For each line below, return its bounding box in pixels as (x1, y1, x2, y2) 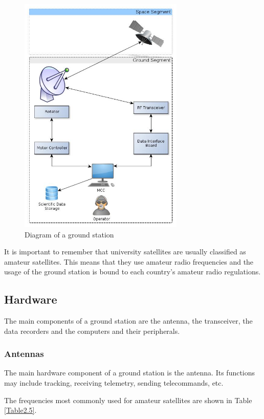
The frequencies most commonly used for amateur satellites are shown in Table (4, 394, 252, 405)
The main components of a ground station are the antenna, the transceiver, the (4, 315, 253, 326)
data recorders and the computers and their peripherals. (4, 325, 180, 336)
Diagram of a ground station (25, 229, 114, 240)
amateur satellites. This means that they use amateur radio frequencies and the (4, 256, 254, 267)
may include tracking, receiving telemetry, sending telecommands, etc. (4, 377, 224, 388)
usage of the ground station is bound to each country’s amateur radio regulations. (4, 266, 261, 277)
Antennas (4, 347, 44, 360)
